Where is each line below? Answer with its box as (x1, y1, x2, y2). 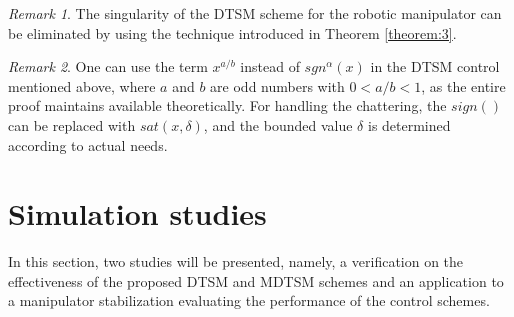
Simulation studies (8, 193, 267, 234)
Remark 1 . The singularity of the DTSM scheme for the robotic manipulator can (8, 3, 502, 23)
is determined (367, 114, 451, 135)
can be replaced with (8, 114, 136, 135)
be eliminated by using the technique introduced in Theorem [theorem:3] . (8, 22, 457, 43)
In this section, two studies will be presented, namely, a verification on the (8, 251, 464, 272)
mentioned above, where (8, 75, 156, 96)
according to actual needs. (8, 134, 168, 155)
